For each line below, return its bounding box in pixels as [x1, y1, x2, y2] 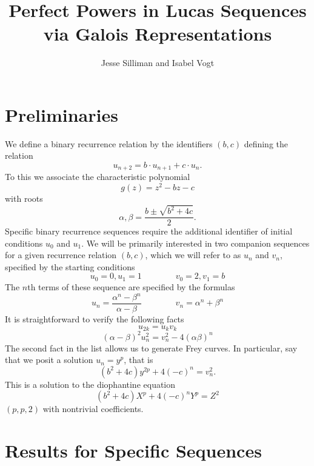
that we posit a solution [5, 353, 93, 366]
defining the [244, 137, 289, 150]
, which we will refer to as [145, 248, 241, 261]
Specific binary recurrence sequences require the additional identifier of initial [5, 225, 293, 238]
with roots [5, 192, 43, 205]
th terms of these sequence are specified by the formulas [27, 280, 235, 293]
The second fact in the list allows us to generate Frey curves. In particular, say [5, 341, 298, 354]
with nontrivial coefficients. [42, 402, 144, 415]
